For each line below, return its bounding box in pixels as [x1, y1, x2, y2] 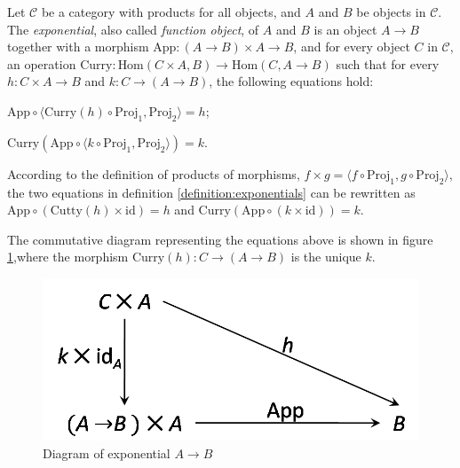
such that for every [336, 54, 440, 73]
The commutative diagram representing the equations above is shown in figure [7, 230, 433, 248]
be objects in [356, 3, 426, 20]
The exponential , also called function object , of [7, 19, 259, 38]
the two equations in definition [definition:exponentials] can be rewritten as [7, 183, 416, 201]
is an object [313, 19, 377, 38]
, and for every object [293, 37, 410, 56]
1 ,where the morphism [7, 247, 129, 266]
